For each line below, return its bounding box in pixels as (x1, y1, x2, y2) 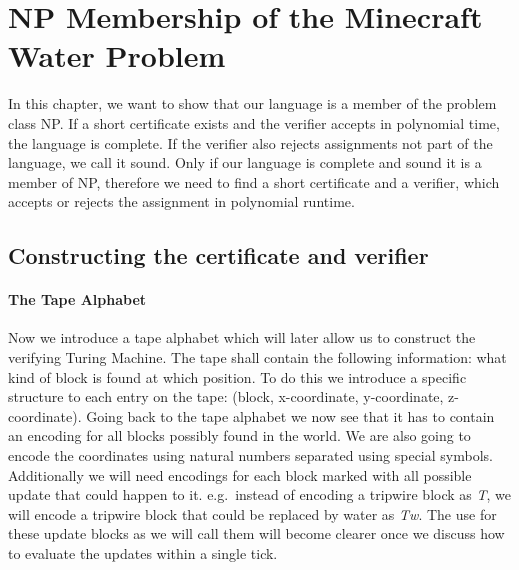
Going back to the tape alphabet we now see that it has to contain (86, 405, 495, 426)
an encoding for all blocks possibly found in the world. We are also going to (8, 425, 471, 446)
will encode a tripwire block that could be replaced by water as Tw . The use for (8, 503, 497, 524)
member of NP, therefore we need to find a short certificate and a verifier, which (8, 171, 500, 192)
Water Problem (8, 35, 226, 76)
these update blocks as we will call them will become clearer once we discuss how (8, 523, 505, 544)
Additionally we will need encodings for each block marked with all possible (8, 464, 472, 485)
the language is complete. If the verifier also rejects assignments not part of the (8, 132, 493, 153)
